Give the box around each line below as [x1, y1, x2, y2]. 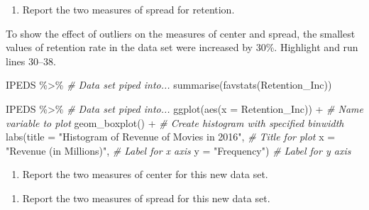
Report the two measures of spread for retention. [22, 2, 235, 16]
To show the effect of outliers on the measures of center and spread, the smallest [6, 26, 356, 40]
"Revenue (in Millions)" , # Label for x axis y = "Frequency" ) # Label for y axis [6, 143, 351, 157]
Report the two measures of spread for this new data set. [22, 190, 270, 205]
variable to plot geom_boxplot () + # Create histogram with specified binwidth [6, 115, 344, 130]
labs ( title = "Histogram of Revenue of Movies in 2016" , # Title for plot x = [6, 129, 336, 144]
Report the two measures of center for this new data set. [22, 167, 268, 182]
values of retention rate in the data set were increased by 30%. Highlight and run [6, 40, 358, 55]
